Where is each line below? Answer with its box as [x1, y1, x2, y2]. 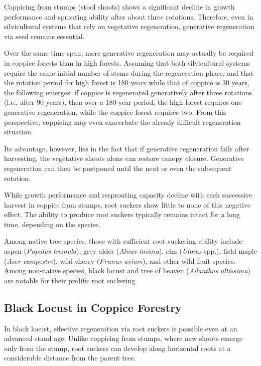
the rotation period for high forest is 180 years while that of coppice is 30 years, [4, 77, 249, 88]
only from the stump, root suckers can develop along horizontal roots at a [4, 342, 231, 353]
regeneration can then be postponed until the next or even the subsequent [4, 162, 232, 173]
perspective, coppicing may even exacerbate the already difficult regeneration [4, 116, 241, 127]
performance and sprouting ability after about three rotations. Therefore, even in [4, 11, 253, 22]
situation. [4, 126, 33, 137]
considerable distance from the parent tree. [4, 352, 136, 363]
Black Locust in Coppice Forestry [4, 299, 182, 315]
